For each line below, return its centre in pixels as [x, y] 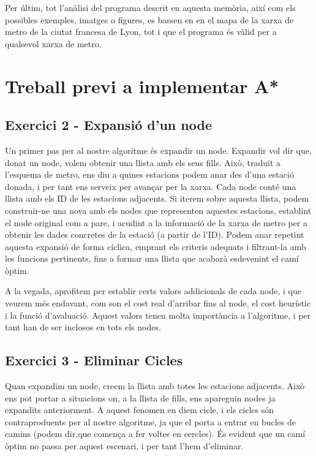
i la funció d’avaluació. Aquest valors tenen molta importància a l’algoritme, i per [158, 315]
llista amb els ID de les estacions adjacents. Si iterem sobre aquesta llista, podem [157, 198]
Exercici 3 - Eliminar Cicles [94, 360]
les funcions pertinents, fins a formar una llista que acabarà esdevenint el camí [152, 258]
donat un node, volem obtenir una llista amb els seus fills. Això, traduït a [143, 162]
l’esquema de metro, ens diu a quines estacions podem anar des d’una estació [149, 174]
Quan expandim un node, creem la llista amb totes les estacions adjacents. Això [155, 386]
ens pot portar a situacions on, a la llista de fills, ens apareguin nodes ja [140, 397]
